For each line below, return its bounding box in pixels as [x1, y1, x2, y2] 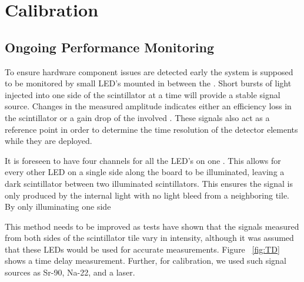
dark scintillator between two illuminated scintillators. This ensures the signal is [5, 177, 293, 189]
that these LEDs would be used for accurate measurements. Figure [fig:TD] [5, 243, 280, 255]
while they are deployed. [5, 135, 92, 147]
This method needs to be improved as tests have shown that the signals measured [5, 220, 299, 232]
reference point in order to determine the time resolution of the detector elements [5, 123, 298, 135]
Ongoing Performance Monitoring [5, 38, 215, 56]
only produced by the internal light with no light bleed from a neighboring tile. [5, 189, 290, 201]
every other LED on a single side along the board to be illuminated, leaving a [5, 166, 285, 178]
